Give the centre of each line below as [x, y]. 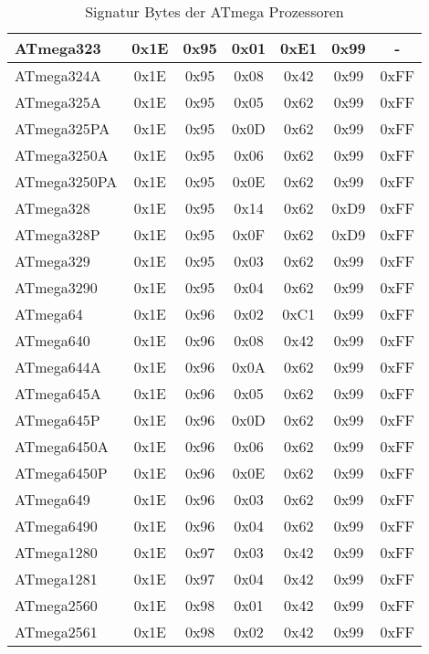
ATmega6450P [61, 473]
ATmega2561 [56, 632]
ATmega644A [58, 367]
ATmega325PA [63, 128]
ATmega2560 [56, 605]
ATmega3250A [62, 155]
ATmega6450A [62, 446]
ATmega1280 [56, 552]
